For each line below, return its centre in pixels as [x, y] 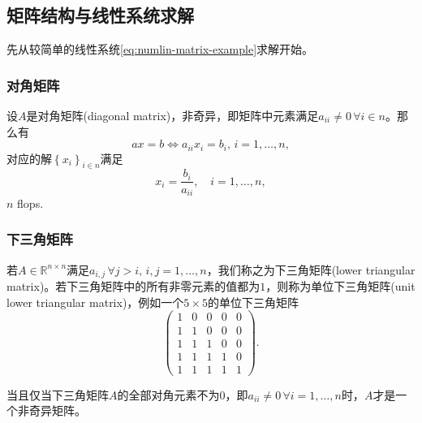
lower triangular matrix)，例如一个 [95, 302]
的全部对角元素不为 [168, 394]
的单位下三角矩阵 [253, 302]
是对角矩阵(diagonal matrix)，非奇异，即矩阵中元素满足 [172, 116]
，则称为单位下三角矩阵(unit [340, 286]
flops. [30, 203]
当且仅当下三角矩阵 [58, 394]
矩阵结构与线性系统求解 [100, 15]
